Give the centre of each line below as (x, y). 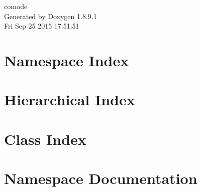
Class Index (45, 139)
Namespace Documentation (101, 178)
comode (16, 6)
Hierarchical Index (70, 100)
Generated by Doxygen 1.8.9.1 (51, 16)
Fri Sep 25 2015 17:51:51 (42, 26)
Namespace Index (67, 60)
